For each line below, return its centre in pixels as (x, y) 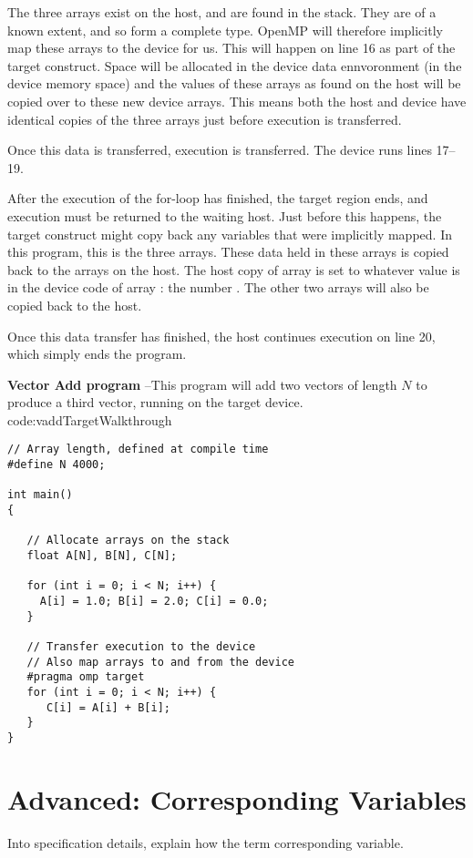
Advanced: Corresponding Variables (237, 798)
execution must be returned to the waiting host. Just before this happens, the (225, 215)
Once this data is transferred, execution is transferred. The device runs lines (220, 150)
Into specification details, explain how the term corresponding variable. (206, 842)
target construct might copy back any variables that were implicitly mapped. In (230, 234)
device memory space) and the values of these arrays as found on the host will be (234, 83)
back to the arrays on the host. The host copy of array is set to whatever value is (234, 269)
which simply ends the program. (97, 354)
